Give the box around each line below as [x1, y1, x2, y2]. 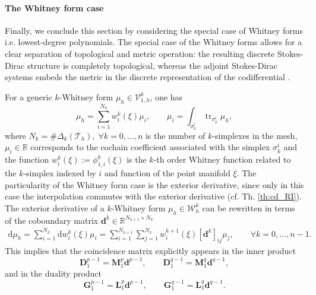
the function [5, 153, 49, 166]
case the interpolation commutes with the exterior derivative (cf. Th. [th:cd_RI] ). [5, 190, 302, 202]
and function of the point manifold [104, 166, 230, 179]
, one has [150, 90, 183, 103]
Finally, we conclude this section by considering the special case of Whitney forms [5, 24, 303, 36]
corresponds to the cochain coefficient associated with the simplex [30, 141, 270, 153]
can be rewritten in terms [202, 201, 295, 214]
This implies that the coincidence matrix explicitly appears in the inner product [5, 245, 296, 257]
